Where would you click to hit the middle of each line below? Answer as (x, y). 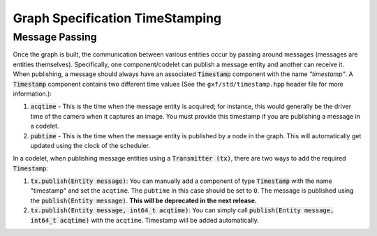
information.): (32, 94)
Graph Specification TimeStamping (117, 18)
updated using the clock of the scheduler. (90, 145)
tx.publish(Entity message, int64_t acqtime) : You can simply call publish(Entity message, (182, 210)
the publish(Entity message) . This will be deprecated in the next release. (144, 200)
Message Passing (55, 37)
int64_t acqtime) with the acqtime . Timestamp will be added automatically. (145, 220)
